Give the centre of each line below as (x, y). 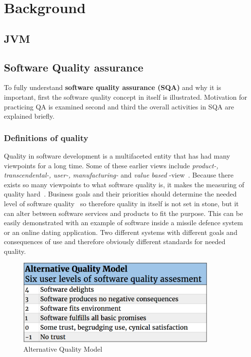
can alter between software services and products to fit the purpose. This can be (124, 213)
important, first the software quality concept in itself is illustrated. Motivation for (125, 97)
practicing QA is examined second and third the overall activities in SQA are (119, 106)
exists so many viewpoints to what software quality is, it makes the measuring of (124, 184)
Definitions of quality (46, 137)
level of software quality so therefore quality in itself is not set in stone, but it (121, 203)
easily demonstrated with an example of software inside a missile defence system (124, 223)
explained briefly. (29, 116)
